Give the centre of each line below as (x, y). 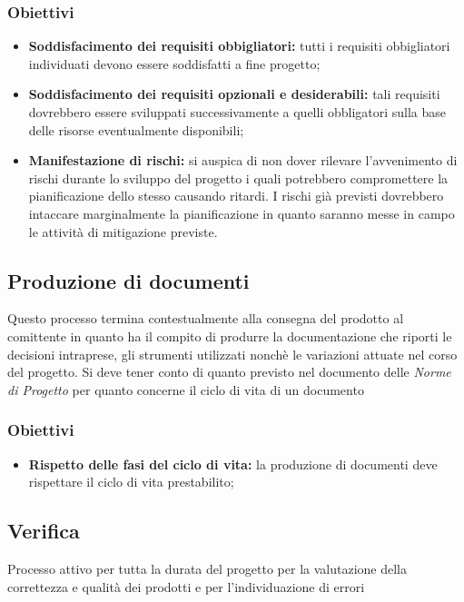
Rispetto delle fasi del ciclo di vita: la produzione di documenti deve (233, 464)
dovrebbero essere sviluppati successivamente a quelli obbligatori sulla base (237, 112)
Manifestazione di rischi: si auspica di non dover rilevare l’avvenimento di (243, 160)
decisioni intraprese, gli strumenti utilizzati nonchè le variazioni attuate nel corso (232, 354)
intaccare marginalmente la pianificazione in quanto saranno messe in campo (242, 213)
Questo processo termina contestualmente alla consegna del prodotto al (206, 318)
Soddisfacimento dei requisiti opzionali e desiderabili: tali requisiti (234, 94)
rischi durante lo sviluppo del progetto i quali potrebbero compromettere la (238, 178)
